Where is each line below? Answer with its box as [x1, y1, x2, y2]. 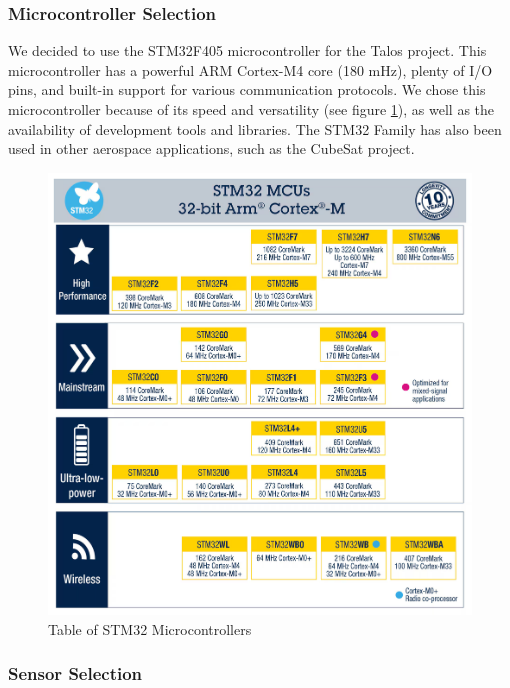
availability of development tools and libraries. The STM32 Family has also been [8, 118, 502, 139]
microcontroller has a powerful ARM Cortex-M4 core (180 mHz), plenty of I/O [8, 59, 493, 80]
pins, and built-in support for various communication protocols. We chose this [8, 79, 486, 100]
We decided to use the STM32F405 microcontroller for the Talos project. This [8, 40, 487, 61]
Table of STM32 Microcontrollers [48, 618, 252, 639]
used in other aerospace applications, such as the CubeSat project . [8, 138, 415, 159]
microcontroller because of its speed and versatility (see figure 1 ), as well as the [8, 99, 495, 119]
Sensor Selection [8, 661, 143, 686]
